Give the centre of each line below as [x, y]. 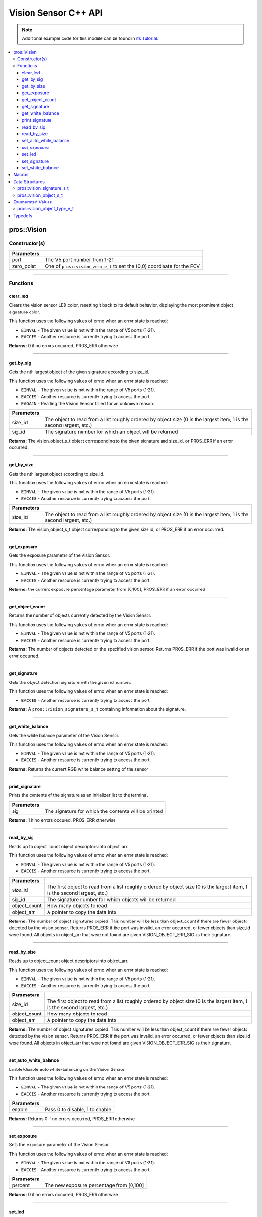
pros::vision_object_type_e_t [46, 209]
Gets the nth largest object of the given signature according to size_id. [79, 372]
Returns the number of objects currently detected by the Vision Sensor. [80, 615]
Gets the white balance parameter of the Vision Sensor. [64, 736]
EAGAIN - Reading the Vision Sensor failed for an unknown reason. [88, 404]
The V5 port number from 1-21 [79, 259]
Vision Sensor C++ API [56, 13]
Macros [21, 175]
